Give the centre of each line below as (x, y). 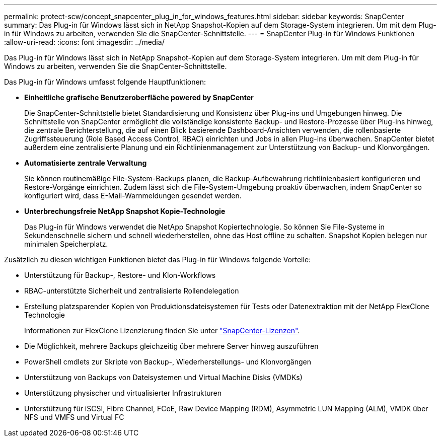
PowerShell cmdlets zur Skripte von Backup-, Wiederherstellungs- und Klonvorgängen (168, 362)
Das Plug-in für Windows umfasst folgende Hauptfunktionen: (105, 82)
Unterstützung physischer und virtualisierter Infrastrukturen (123, 393)
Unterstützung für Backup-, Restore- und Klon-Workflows (120, 275)
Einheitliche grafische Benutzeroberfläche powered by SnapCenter (139, 97)
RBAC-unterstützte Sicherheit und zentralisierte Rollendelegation (132, 291)
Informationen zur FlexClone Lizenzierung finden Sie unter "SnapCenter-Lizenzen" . (162, 330)
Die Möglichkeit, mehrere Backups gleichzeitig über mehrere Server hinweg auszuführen (171, 346)
